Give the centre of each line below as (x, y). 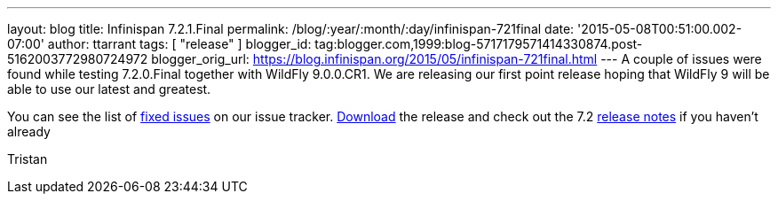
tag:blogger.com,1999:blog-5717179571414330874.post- (479, 44)
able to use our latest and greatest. (109, 89)
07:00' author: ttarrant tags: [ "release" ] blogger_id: (159, 44)
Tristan (28, 159)
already (29, 131)
